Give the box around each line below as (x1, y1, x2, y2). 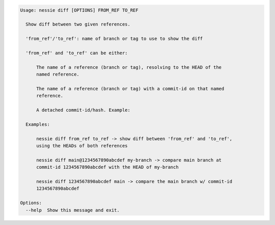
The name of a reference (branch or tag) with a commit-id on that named (36, 86, 225, 91)
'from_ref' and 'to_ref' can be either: (25, 50, 128, 56)
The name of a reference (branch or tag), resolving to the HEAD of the (36, 64, 222, 70)
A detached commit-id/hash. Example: (36, 107, 131, 113)
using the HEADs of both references (36, 143, 128, 149)
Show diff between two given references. (25, 21, 131, 28)
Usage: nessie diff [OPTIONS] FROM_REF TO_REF (20, 7, 139, 13)
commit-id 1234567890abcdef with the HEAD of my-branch (36, 164, 179, 170)
